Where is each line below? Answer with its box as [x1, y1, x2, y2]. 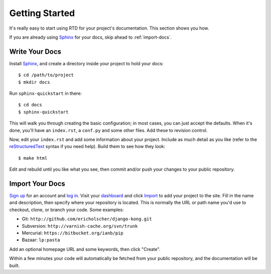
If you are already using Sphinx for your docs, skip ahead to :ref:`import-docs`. [9, 34, 172, 40]
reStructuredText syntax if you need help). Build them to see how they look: [9, 144, 166, 150]
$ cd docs [18, 102, 42, 108]
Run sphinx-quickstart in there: [9, 90, 82, 96]
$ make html [18, 155, 48, 161]
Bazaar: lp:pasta [22, 237, 60, 243]
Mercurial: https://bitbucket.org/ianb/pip [22, 230, 124, 236]
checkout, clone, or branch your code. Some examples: [9, 206, 124, 213]
